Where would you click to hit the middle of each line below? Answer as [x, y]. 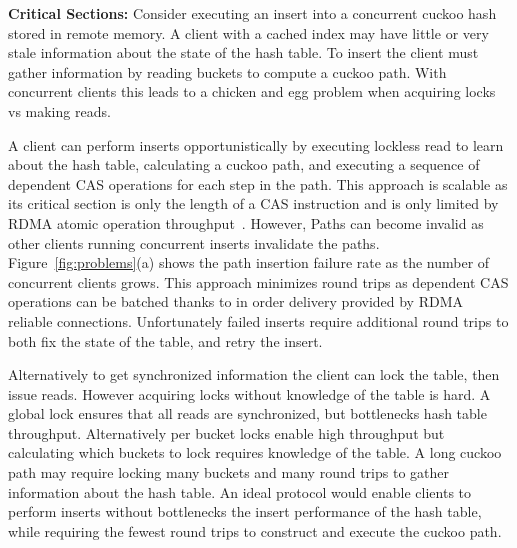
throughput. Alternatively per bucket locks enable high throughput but [226, 432]
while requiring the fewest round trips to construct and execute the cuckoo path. [255, 530]
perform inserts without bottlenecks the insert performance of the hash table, [245, 511]
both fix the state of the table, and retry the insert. [165, 340]
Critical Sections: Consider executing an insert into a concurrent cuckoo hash [252, 13]
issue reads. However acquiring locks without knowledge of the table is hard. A [249, 393]
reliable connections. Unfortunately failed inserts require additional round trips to [258, 320]
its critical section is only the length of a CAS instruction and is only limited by [253, 203]
